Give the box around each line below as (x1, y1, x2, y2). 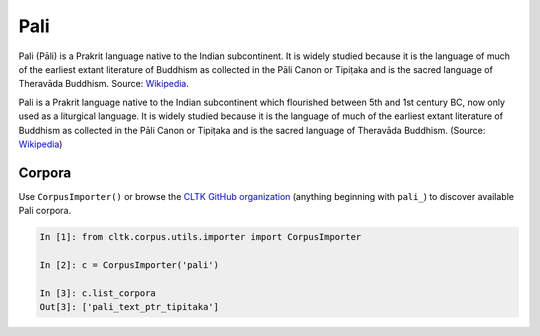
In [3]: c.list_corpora (39, 287, 157, 299)
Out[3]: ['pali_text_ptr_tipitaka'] (39, 301, 220, 313)
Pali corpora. (18, 205, 72, 217)
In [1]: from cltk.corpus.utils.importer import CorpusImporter (39, 231, 362, 243)
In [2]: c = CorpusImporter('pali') (39, 259, 220, 270)
